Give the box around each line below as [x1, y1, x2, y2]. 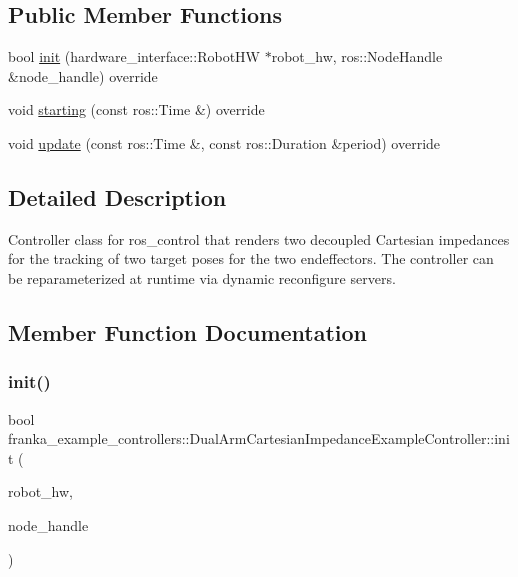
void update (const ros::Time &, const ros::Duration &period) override [8, 132, 441, 153]
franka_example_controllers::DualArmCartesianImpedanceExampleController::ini [8, 428, 510, 449]
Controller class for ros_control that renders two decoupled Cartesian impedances [8, 228, 510, 249]
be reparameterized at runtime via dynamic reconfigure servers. [8, 267, 396, 288]
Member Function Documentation [8, 316, 368, 347]
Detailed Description [8, 181, 227, 212]
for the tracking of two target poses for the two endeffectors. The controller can [8, 248, 494, 269]
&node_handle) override [8, 65, 158, 86]
